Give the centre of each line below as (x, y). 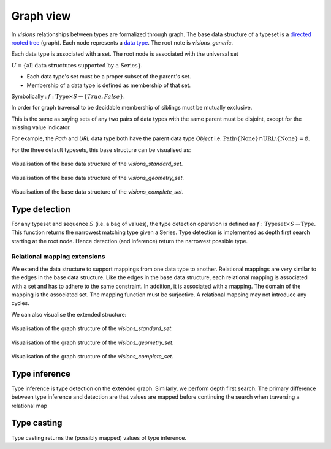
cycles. (21, 303)
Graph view (41, 16)
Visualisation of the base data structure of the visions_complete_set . (97, 192)
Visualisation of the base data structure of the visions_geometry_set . (97, 178)
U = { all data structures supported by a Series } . (77, 65)
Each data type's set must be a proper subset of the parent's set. (109, 77)
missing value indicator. (41, 127)
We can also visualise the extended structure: (69, 314)
